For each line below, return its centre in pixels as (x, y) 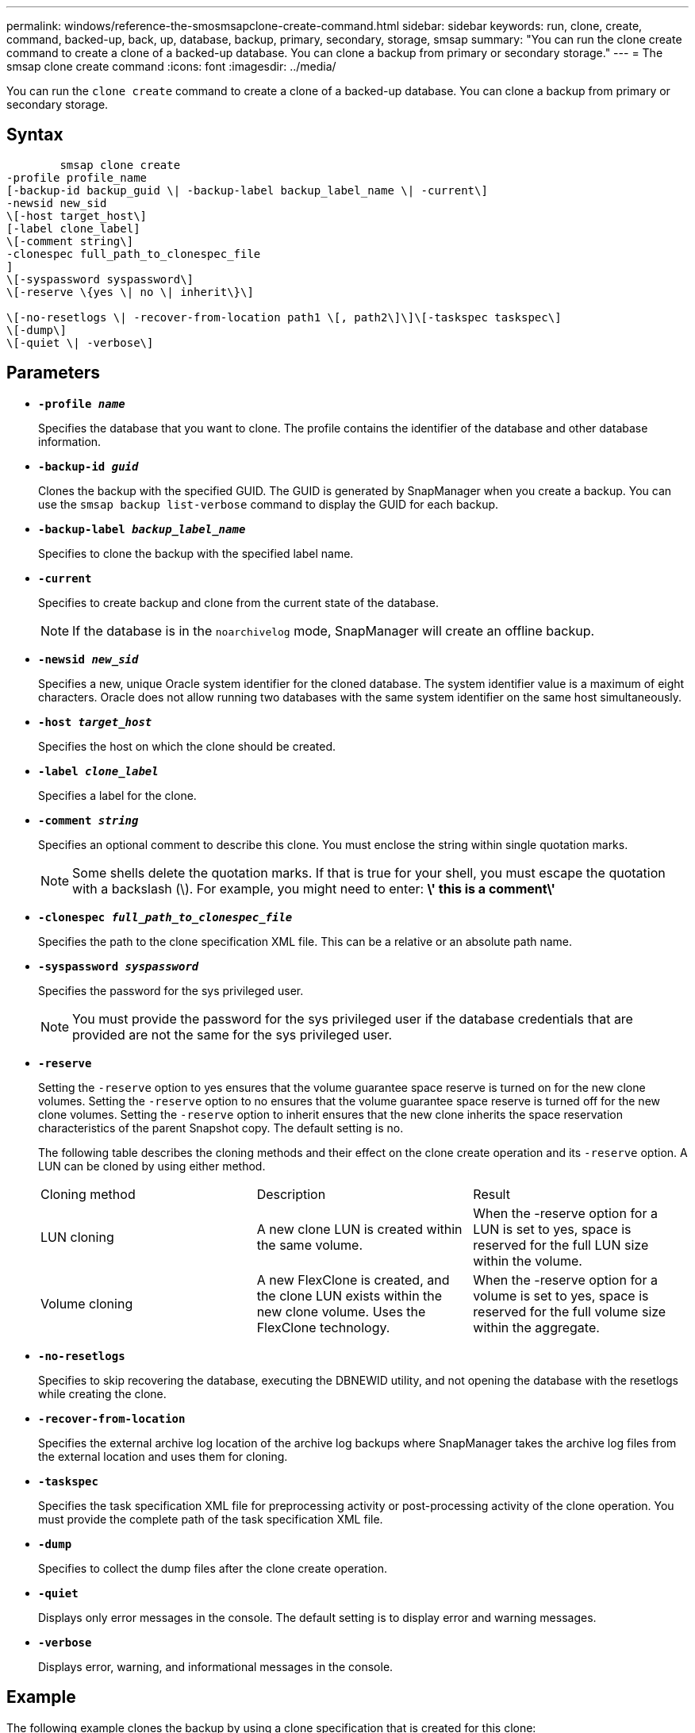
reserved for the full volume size (570, 1311)
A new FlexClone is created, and (353, 1280)
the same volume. (310, 1245)
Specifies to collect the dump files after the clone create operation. (213, 1568)
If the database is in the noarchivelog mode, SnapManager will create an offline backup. (334, 630)
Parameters (53, 373)
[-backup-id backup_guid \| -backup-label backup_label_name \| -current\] (247, 190)
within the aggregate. (536, 1327)
